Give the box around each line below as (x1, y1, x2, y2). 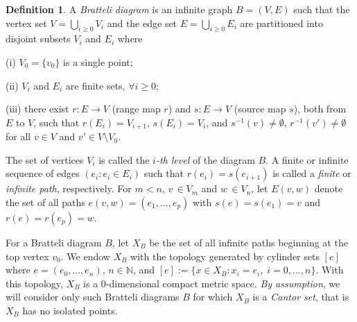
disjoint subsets (6, 31, 71, 46)
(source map (234, 101, 286, 116)
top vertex (6, 248, 49, 263)
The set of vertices (6, 152, 84, 167)
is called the (98, 152, 150, 167)
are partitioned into (240, 15, 323, 30)
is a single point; (63, 54, 133, 69)
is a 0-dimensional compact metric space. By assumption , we (83, 276, 340, 290)
